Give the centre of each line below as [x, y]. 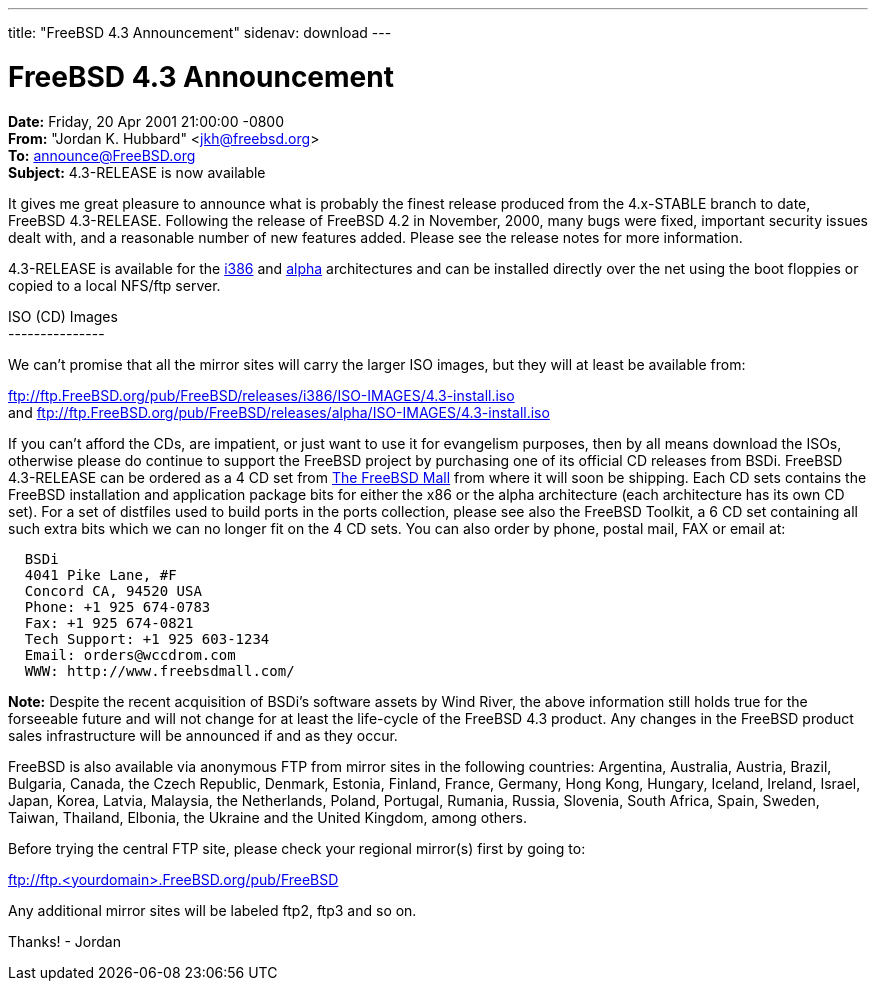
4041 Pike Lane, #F [100, 574]
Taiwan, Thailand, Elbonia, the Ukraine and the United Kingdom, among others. [267, 817]
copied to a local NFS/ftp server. [114, 285]
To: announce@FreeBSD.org [102, 155]
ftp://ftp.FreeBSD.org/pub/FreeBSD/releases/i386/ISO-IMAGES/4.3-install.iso [261, 395]
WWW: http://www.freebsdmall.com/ [159, 670]
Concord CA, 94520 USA [113, 590]
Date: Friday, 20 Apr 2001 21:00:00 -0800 [146, 121]
